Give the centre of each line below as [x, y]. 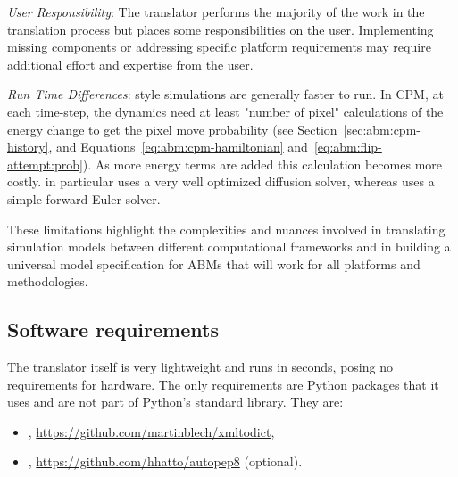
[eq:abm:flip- [348, 147]
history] [28, 147]
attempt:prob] [45, 164]
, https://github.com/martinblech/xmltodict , [151, 431]
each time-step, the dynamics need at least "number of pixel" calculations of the [225, 111]
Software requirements [113, 329]
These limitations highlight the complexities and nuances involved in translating [226, 229]
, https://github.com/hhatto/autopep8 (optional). [165, 461]
